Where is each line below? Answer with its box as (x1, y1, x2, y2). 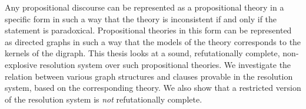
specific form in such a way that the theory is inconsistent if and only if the (5, 12, 277, 25)
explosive (5, 58, 37, 70)
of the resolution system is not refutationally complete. (5, 93, 202, 105)
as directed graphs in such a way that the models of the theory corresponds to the (5, 35, 301, 47)
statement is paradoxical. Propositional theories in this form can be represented (5, 24, 292, 36)
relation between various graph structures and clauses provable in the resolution (5, 70, 293, 82)
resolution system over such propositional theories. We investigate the (39, 58, 291, 70)
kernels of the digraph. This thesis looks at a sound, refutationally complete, (5, 47, 280, 59)
